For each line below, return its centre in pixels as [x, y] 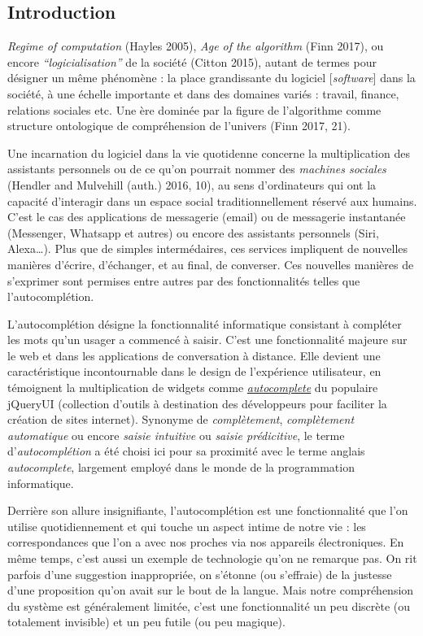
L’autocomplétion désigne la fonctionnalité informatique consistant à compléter [205, 323]
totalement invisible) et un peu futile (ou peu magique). [146, 622]
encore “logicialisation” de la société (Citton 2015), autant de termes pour [192, 61]
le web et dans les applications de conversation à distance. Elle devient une [194, 355]
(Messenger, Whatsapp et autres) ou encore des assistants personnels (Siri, [193, 232]
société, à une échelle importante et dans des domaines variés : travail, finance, [203, 93]
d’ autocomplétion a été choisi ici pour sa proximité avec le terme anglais [186, 451]
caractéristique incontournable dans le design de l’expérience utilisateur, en [194, 371]
